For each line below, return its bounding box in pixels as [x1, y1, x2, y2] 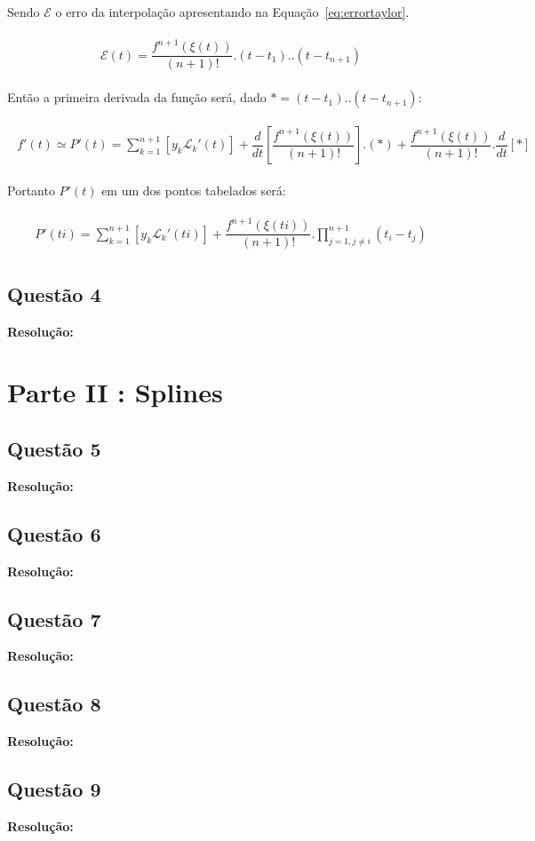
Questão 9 [7, 775, 101, 803]
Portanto [7, 181, 55, 200]
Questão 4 [7, 280, 101, 307]
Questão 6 [7, 520, 101, 547]
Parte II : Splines [7, 374, 223, 410]
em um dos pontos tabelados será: [101, 181, 286, 200]
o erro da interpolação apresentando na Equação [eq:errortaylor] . [55, 3, 410, 20]
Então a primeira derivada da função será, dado [7, 88, 267, 107]
